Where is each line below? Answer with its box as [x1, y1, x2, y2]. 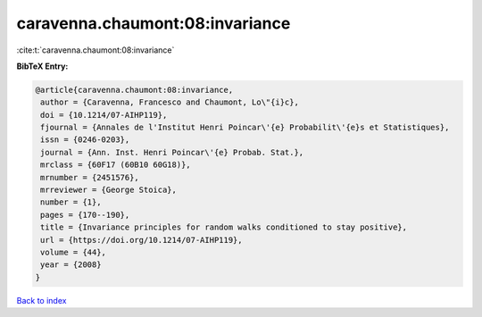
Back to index [16, 295, 67, 305]
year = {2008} [40, 260, 102, 270]
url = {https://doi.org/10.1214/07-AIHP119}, [40, 235, 243, 245]
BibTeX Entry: [16, 61, 69, 71]
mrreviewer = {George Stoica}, [40, 185, 178, 196]
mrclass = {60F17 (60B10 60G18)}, [40, 160, 191, 170]
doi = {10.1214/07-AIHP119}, [40, 110, 168, 120]
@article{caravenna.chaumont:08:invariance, [35, 85, 234, 95]
